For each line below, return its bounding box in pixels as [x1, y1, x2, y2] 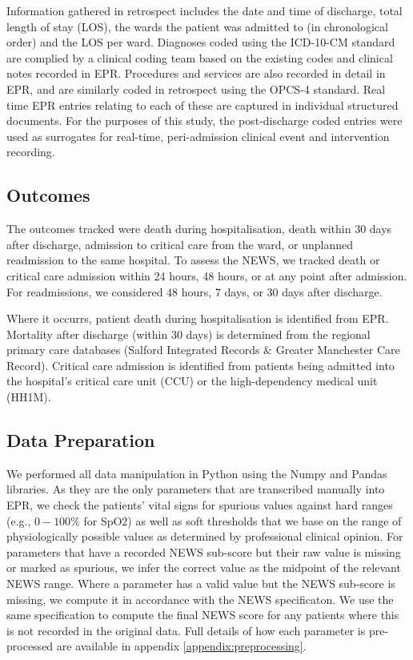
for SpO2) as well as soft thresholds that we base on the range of [83, 512, 402, 529]
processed [6, 638, 54, 654]
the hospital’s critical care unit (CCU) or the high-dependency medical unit [6, 372, 378, 389]
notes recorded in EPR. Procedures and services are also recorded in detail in [6, 65, 386, 82]
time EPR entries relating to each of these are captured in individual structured [6, 96, 399, 113]
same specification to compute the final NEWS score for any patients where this [6, 606, 399, 623]
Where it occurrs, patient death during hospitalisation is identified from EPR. [6, 310, 389, 327]
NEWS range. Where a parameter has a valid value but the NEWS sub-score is [6, 575, 395, 592]
